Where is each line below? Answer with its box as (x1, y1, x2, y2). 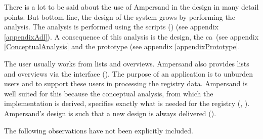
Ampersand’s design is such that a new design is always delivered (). (4, 108, 216, 118)
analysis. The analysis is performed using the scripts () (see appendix (4, 21, 218, 32)
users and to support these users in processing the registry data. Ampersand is (4, 78, 248, 89)
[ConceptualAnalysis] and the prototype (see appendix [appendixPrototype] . (4, 41, 240, 52)
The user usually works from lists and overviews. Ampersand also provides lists (4, 58, 249, 68)
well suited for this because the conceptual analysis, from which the (4, 88, 213, 98)
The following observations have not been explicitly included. (4, 125, 193, 135)
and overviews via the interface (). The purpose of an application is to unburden (4, 68, 253, 79)
